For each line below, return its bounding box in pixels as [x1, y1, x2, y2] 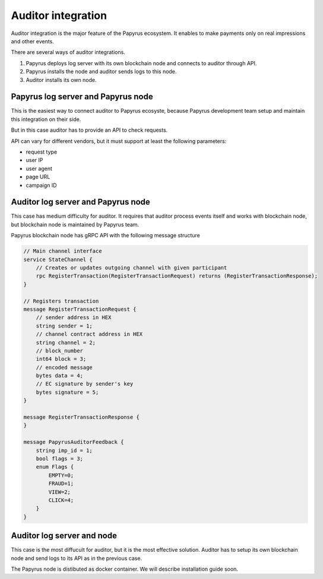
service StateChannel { [23, 256, 93, 263]
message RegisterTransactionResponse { [23, 414, 140, 421]
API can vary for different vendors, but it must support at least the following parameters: [11, 137, 227, 145]
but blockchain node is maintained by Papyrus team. [11, 221, 140, 228]
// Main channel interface [23, 248, 102, 254]
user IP [26, 157, 43, 164]
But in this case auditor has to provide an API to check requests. [11, 126, 168, 133]
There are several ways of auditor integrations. [11, 49, 126, 56]
